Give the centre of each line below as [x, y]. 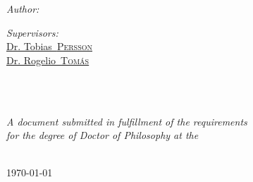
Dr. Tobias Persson [49, 46]
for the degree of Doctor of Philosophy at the [103, 135]
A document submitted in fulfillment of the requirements [127, 121]
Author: [23, 8]
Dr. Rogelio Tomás [48, 60]
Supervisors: [32, 32]
